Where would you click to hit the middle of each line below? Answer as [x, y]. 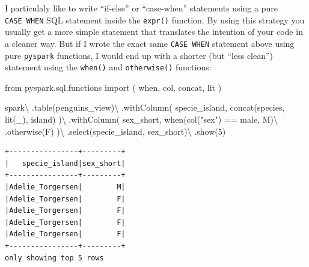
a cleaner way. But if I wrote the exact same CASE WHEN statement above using [150, 43]
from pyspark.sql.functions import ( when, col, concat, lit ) [113, 87]
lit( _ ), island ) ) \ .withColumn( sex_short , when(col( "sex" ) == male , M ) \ [141, 119]
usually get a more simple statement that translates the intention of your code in [154, 32]
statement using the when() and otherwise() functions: [108, 67]
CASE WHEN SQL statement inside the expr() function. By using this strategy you [155, 20]
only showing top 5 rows [54, 258]
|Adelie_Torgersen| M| [65, 187]
